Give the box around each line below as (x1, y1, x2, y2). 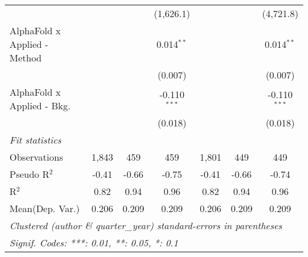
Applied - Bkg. (9, 99, 70, 112)
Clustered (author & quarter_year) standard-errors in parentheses (9, 219, 283, 232)
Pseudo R (9, 167, 50, 181)
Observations (9, 150, 63, 164)
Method (9, 51, 42, 64)
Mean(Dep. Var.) (9, 201, 80, 215)
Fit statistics (9, 133, 62, 147)
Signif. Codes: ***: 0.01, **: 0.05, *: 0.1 (9, 236, 178, 249)
